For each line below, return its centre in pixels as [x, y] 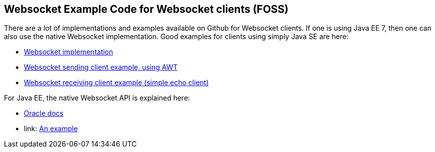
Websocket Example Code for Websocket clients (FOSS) [146, 9]
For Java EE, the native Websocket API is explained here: [97, 98]
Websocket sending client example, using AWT [101, 67]
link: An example [51, 129]
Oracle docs [44, 113]
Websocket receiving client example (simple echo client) [116, 83]
